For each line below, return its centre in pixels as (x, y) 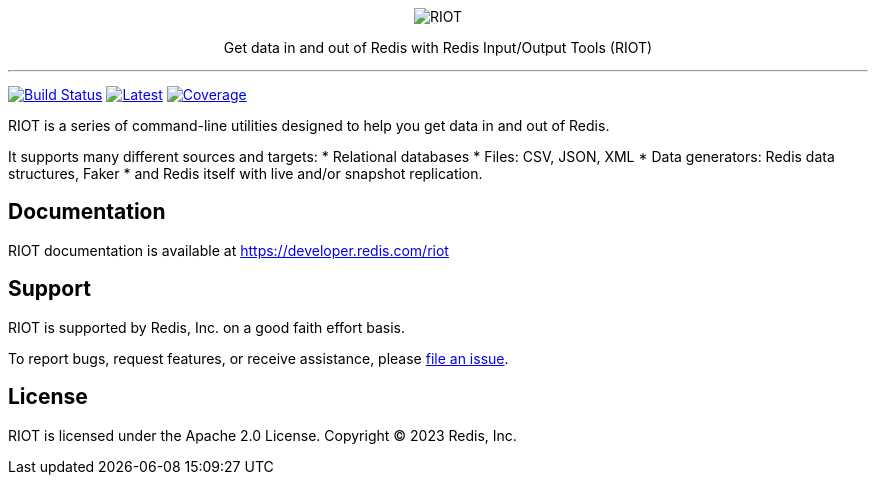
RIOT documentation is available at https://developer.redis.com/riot (228, 250)
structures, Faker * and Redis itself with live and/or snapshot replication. (245, 173)
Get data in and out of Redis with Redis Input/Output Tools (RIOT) (438, 47)
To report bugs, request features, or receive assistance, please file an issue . (258, 358)
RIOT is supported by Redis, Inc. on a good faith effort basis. (206, 327)
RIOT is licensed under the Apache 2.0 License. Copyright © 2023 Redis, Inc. (262, 435)
